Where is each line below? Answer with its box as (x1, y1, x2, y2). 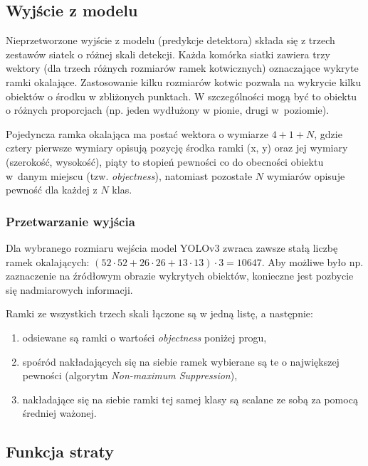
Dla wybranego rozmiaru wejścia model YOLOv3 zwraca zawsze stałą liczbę (6, 240, 338, 255)
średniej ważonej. (22, 406, 97, 420)
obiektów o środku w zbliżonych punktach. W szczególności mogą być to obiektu (6, 88, 357, 103)
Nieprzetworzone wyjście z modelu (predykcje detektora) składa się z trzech (6, 33, 335, 48)
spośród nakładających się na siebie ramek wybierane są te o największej (22, 354, 340, 369)
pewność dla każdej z (6, 182, 98, 197)
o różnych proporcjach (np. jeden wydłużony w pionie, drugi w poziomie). (6, 102, 330, 117)
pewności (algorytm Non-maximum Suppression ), (22, 368, 238, 383)
